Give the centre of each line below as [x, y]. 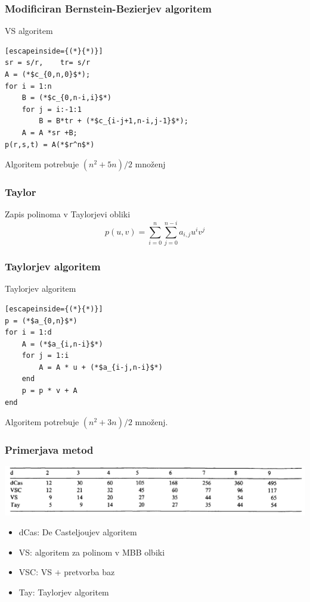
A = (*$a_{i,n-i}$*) [62, 344]
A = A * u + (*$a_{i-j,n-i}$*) [101, 367]
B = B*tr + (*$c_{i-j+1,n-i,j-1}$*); [114, 121]
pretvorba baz [89, 572]
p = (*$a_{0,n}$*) [41, 321]
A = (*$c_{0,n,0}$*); [48, 74]
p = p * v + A [49, 391]
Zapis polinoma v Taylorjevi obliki [68, 214]
